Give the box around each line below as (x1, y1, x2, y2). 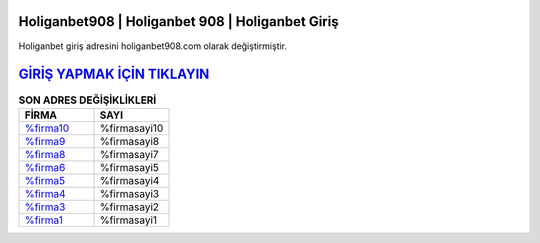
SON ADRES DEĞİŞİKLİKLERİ (18, 93, 157, 107)
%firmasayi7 (99, 147, 159, 161)
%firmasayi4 (99, 173, 160, 187)
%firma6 (24, 160, 66, 174)
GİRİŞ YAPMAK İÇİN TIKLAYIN (18, 66, 210, 83)
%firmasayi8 (99, 134, 160, 148)
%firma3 (24, 200, 66, 214)
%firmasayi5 (99, 160, 159, 174)
